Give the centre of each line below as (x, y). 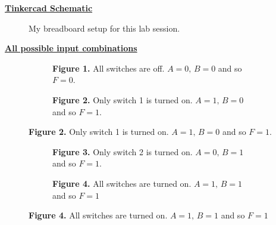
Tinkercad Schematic (49, 8)
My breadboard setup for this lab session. (104, 28)
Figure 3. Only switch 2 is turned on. (123, 151)
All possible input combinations (71, 48)
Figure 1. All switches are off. (109, 68)
